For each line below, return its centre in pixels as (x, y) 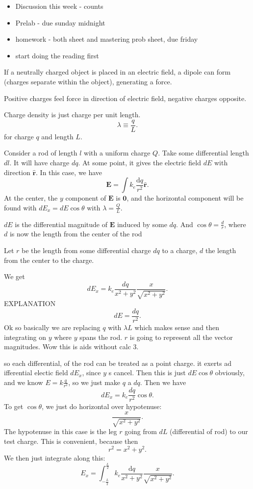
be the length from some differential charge (86, 250)
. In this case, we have (69, 172)
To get (14, 406)
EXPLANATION (30, 303)
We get (14, 276)
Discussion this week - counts (59, 6)
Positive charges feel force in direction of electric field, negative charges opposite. (125, 98)
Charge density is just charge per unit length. (72, 115)
